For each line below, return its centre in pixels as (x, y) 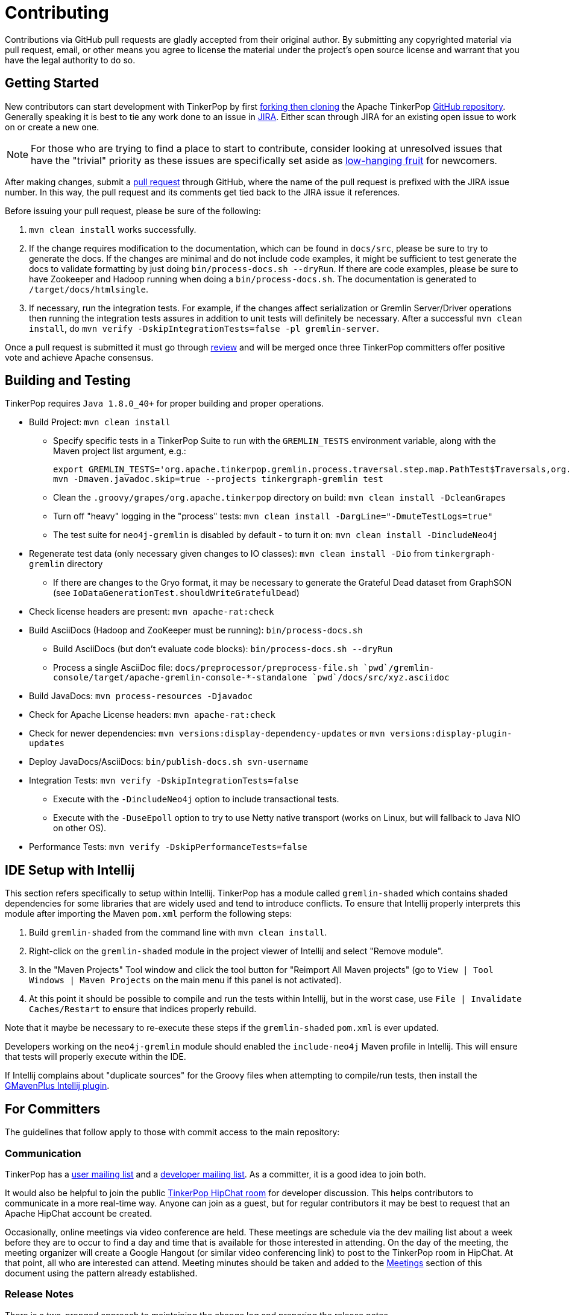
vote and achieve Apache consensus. (79, 357)
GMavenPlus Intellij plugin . (57, 1086)
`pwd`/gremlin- (399, 668)
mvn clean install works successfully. (113, 229)
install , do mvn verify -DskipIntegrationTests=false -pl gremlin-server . (204, 328)
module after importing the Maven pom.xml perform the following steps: (149, 914)
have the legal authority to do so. (70, 60)
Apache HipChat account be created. (79, 1213)
